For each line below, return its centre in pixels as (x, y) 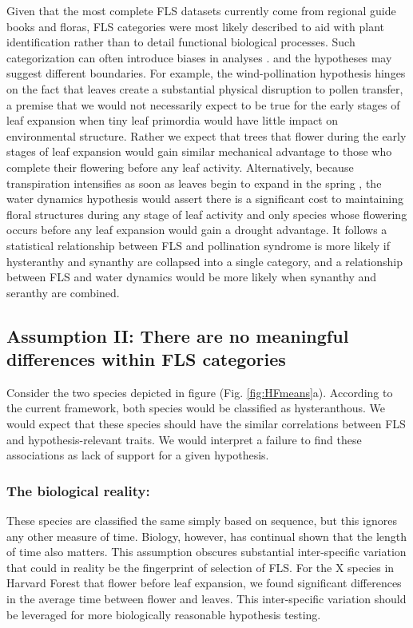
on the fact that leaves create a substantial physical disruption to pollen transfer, (205, 88)
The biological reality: (78, 490)
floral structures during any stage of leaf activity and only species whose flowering (207, 214)
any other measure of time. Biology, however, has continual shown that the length (207, 536)
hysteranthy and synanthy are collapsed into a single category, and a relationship (205, 261)
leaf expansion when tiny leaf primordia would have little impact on (173, 120)
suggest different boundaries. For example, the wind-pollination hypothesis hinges (206, 73)
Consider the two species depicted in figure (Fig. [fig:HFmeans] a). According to (200, 392)
